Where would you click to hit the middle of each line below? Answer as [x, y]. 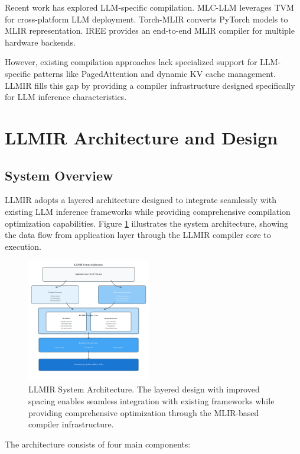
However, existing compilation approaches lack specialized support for [131, 62]
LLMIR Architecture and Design [141, 137]
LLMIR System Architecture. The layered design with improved [144, 389]
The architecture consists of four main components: [98, 444]
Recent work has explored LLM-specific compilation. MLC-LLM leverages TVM [149, 7]
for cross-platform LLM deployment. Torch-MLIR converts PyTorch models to [146, 19]
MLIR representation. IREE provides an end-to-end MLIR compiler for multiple [150, 30]
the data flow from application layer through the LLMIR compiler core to [138, 235]
